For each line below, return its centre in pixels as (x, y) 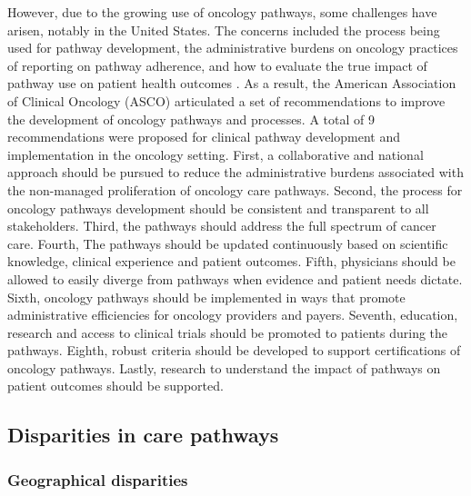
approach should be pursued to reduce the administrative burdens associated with (235, 172)
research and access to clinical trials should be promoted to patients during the (228, 332)
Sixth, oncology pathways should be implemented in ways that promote (206, 297)
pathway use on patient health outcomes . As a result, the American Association (232, 83)
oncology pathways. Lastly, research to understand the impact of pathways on (224, 367)
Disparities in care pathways (143, 435)
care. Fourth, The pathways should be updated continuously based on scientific (228, 243)
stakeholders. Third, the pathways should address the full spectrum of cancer (222, 226)
